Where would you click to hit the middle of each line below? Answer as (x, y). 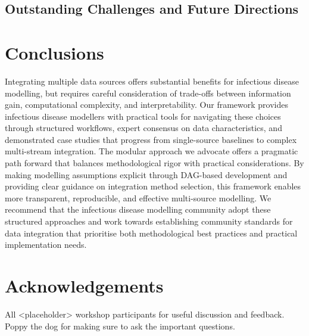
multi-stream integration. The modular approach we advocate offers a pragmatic (152, 151)
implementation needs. (46, 245)
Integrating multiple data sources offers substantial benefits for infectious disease (152, 81)
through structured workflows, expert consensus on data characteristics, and (143, 128)
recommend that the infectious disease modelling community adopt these (138, 209)
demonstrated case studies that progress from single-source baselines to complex (151, 139)
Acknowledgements (84, 285)
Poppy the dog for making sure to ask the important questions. (120, 326)
